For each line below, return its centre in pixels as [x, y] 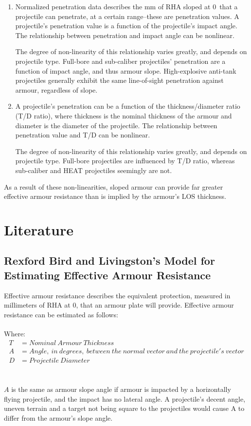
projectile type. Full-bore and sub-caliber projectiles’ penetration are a [120, 61]
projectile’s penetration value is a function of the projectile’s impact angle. [126, 26]
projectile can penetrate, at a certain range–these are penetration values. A [127, 16]
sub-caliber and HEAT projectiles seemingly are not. [94, 170]
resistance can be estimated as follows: [61, 314]
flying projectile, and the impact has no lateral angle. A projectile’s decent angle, [125, 398]
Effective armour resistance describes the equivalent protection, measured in [117, 295]
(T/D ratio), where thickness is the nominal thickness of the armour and [124, 115]
